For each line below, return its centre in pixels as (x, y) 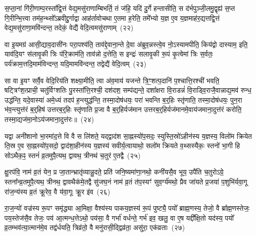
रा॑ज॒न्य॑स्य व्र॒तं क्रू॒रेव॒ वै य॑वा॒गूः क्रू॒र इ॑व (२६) (57, 191)
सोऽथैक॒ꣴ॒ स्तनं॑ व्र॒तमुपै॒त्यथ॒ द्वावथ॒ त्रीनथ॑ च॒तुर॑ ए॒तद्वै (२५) (73, 155)
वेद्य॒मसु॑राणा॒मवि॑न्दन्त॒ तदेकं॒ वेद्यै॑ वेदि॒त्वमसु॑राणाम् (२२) (69, 28)
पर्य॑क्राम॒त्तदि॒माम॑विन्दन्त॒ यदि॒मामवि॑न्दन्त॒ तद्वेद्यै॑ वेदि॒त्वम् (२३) (76, 63)
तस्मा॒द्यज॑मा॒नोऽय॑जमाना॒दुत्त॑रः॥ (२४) (49, 119)
